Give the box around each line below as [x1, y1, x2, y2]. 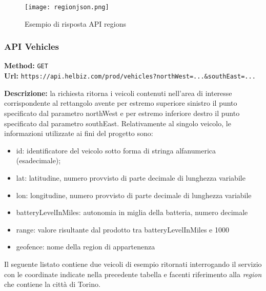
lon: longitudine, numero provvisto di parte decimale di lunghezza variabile [16, 189, 252, 200]
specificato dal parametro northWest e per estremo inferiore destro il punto [4, 107, 240, 118]
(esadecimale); [16, 155, 61, 166]
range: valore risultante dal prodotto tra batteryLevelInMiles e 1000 [16, 224, 229, 235]
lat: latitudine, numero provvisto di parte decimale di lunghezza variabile [16, 172, 245, 183]
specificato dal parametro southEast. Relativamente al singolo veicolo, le [4, 118, 231, 128]
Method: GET [4, 60, 48, 71]
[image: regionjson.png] [25, 4, 109, 11]
